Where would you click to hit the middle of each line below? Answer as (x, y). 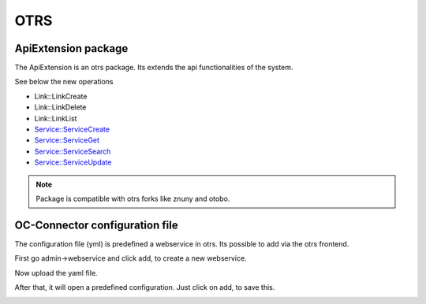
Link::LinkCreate (61, 96)
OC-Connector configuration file (96, 225)
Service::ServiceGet (67, 140)
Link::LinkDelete (60, 107)
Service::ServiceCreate (72, 129)
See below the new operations (64, 82)
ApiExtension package (71, 48)
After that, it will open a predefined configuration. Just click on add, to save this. (145, 287)
